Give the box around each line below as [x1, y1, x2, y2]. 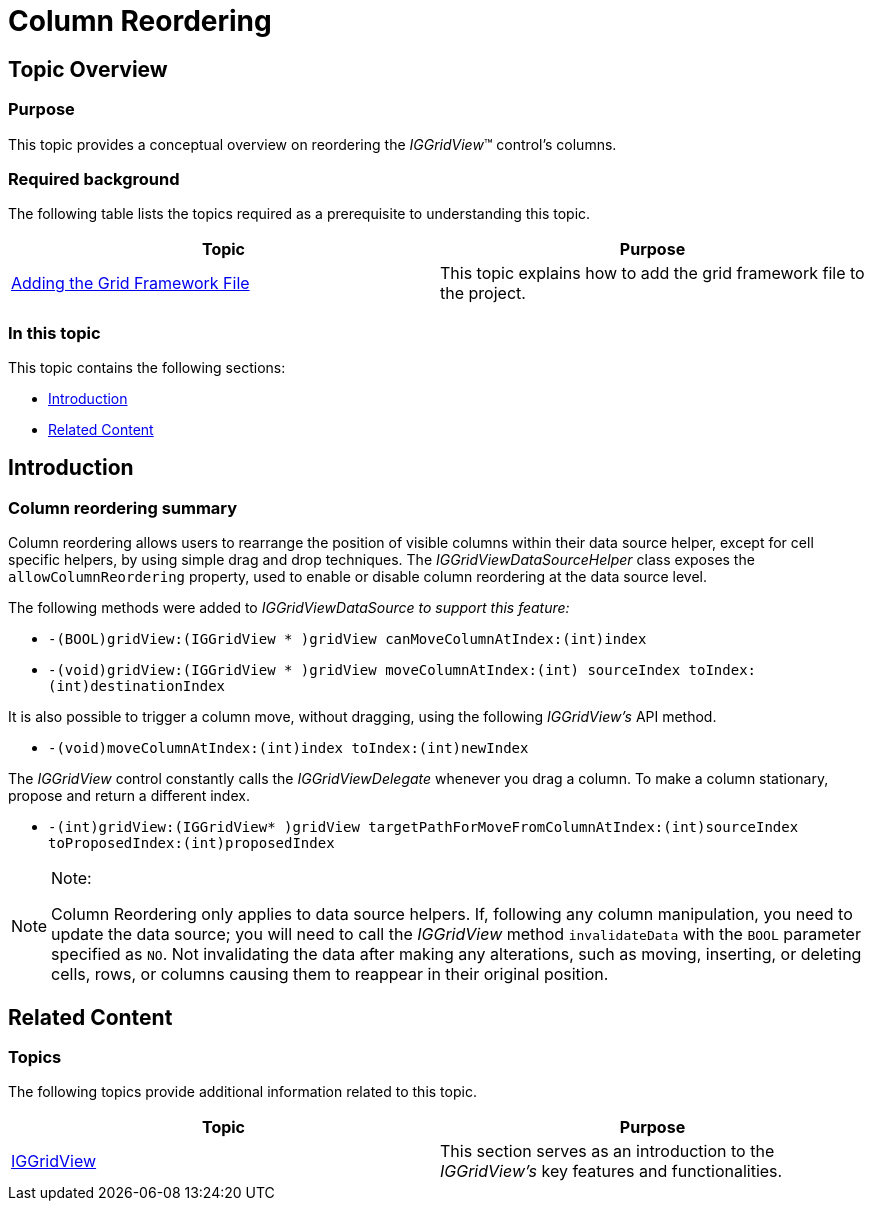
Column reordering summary [8, 497, 238, 518]
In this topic [8, 322, 101, 343]
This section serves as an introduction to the [440, 1141, 775, 1162]
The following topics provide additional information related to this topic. [8, 1083, 477, 1101]
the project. [440, 283, 526, 304]
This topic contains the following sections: [8, 359, 286, 377]
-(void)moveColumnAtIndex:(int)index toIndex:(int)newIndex [48, 740, 529, 757]
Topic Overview [8, 56, 168, 82]
